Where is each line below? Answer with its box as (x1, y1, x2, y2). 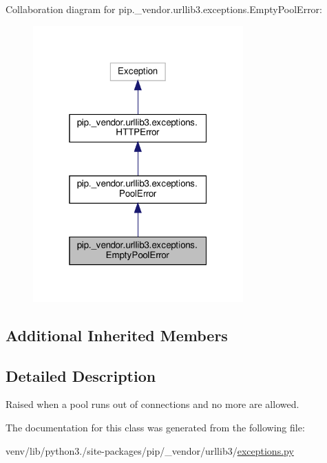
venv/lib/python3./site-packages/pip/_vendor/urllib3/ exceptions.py (6, 443, 294, 457)
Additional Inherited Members (6, 324, 228, 345)
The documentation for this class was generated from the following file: (6, 420, 305, 434)
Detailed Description (6, 365, 156, 386)
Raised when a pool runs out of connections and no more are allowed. (6, 397, 299, 411)
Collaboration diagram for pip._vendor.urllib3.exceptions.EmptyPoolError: (6, 2, 322, 16)
